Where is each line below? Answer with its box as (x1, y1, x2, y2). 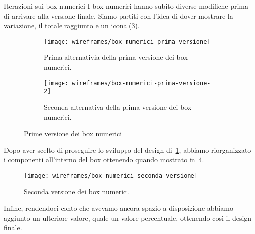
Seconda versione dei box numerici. (24, 186, 130, 196)
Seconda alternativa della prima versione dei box (44, 101, 191, 112)
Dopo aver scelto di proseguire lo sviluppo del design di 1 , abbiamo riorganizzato (4, 144, 251, 155)
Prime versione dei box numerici (24, 128, 122, 139)
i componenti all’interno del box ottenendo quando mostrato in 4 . (4, 154, 204, 165)
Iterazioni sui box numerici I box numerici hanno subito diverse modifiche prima (4, 1, 249, 11)
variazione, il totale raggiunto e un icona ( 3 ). (4, 20, 140, 31)
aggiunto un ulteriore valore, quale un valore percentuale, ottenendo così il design (4, 212, 252, 223)
